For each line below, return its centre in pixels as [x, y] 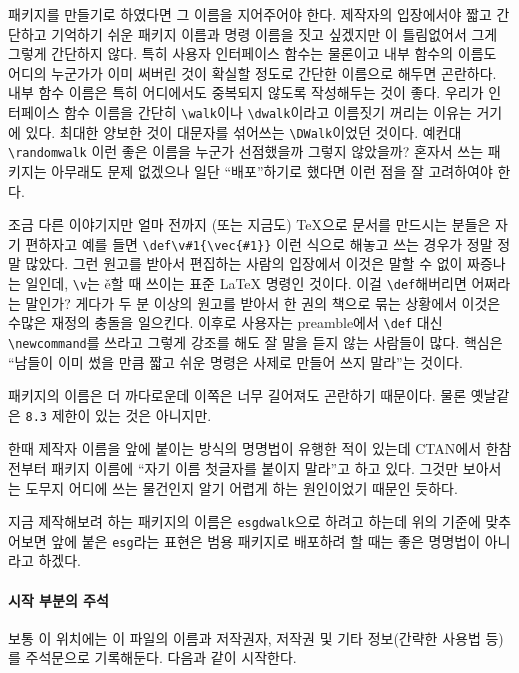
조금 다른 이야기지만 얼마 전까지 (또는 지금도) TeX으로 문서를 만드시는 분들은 [249, 224]
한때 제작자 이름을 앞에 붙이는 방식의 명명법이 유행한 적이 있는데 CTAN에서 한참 [260, 448]
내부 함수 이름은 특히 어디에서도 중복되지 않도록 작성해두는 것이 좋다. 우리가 [246, 92]
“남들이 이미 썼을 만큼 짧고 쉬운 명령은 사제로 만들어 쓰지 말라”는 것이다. [235, 361]
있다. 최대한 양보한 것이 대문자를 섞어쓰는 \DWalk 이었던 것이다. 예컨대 [243, 131]
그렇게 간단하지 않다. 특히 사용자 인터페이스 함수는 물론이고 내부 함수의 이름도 [252, 53]
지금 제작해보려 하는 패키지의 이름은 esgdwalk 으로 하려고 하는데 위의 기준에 [244, 521]
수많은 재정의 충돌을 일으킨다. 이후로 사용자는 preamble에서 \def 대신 [225, 322]
